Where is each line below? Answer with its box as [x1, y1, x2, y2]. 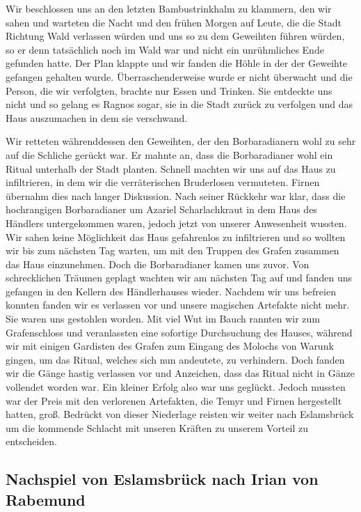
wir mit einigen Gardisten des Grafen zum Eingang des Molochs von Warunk [6, 339, 334, 353]
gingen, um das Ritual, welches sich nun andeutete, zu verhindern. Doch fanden [6, 352, 345, 366]
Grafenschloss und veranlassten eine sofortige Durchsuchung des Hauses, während [6, 325, 353, 339]
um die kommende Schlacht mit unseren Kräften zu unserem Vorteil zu [6, 420, 309, 435]
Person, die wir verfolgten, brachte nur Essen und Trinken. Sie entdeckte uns [6, 83, 332, 98]
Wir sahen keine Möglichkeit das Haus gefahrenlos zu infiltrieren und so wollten [6, 229, 346, 244]
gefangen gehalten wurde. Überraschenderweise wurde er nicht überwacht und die [6, 69, 353, 84]
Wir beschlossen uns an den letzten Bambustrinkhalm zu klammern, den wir [6, 1, 332, 15]
